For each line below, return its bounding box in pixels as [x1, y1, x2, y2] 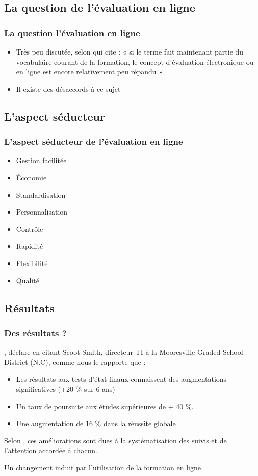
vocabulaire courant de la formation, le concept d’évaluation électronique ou [16, 56, 254, 67]
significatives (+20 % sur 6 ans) [16, 383, 115, 394]
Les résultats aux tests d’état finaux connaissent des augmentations [16, 374, 227, 384]
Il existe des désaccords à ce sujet [16, 83, 121, 94]
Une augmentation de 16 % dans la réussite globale [16, 418, 176, 429]
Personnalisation [16, 206, 68, 217]
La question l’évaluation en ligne [4, 26, 140, 39]
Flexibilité [16, 257, 48, 268]
